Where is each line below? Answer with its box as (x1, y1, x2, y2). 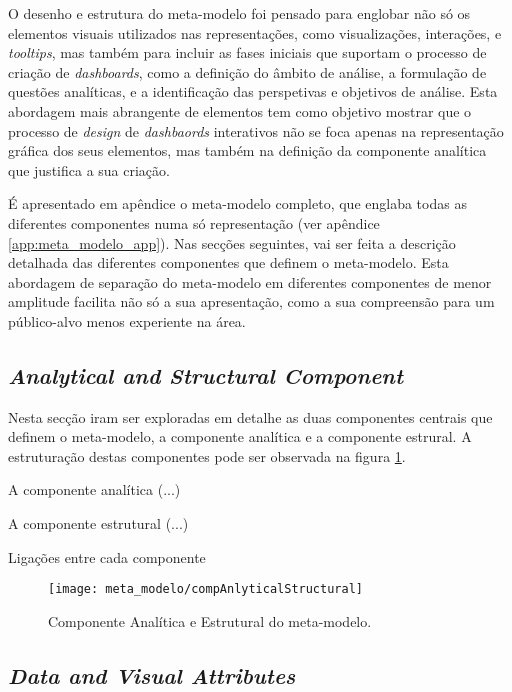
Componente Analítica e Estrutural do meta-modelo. (48, 610, 372, 631)
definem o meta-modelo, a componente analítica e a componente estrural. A (8, 426, 472, 447)
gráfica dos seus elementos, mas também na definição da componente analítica (8, 140, 487, 161)
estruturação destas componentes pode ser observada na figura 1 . (8, 445, 406, 466)
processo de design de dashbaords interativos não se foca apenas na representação (8, 120, 504, 141)
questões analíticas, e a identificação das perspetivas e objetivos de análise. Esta (8, 81, 498, 102)
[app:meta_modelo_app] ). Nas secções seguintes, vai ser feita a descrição (8, 232, 456, 253)
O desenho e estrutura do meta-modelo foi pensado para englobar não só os (8, 3, 471, 23)
